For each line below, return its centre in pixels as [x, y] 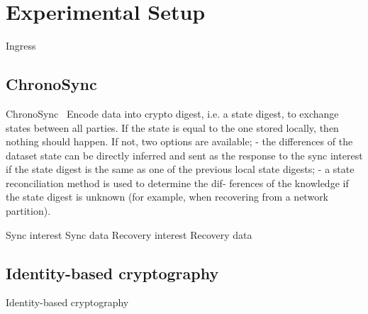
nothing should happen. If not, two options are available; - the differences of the [179, 141]
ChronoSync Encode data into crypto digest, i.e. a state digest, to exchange [172, 113]
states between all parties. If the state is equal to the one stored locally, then [172, 127]
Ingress [21, 46]
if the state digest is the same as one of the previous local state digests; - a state [180, 169]
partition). [28, 211]
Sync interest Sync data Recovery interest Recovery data [129, 234]
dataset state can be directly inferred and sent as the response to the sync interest [184, 155]
